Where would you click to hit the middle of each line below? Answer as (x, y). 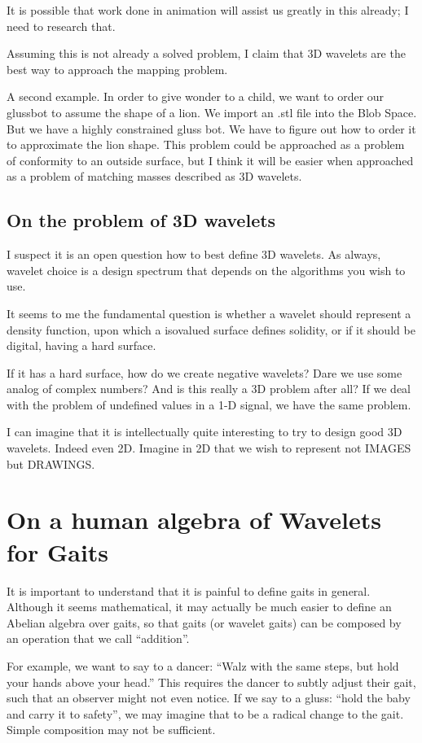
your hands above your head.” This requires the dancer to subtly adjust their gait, (211, 682)
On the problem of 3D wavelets (141, 220)
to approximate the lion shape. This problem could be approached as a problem (206, 144)
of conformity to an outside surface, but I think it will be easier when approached (210, 160)
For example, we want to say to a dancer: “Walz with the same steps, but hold (203, 665)
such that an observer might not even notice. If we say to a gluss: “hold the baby (209, 698)
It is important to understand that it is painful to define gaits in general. (189, 590)
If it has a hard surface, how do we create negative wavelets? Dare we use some (204, 372)
